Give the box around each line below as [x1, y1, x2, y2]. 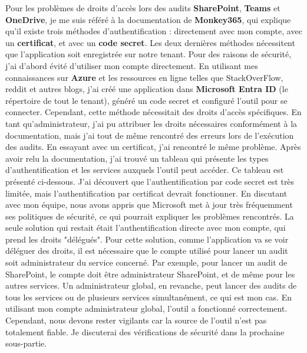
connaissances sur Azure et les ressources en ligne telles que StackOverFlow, [5, 71, 283, 83]
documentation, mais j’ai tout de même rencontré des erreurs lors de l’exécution [5, 129, 294, 141]
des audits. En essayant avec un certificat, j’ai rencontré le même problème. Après [5, 140, 301, 153]
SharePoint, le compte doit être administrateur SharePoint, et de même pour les [5, 267, 295, 280]
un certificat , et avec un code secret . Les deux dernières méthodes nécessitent [5, 36, 295, 48]
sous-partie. [5, 337, 47, 349]
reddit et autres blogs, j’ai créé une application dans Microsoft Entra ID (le [5, 83, 288, 95]
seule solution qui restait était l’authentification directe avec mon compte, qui [5, 221, 286, 234]
